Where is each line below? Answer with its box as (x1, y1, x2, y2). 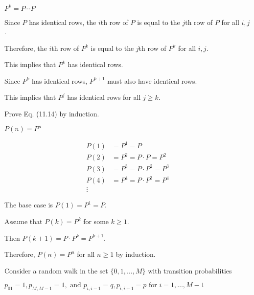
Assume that (4, 216, 43, 226)
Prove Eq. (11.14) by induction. (4, 109, 99, 119)
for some (83, 216, 109, 226)
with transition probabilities (148, 265, 232, 275)
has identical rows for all (67, 92, 141, 102)
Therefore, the (4, 43, 47, 53)
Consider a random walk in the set (4, 265, 108, 275)
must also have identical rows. (107, 75, 197, 86)
